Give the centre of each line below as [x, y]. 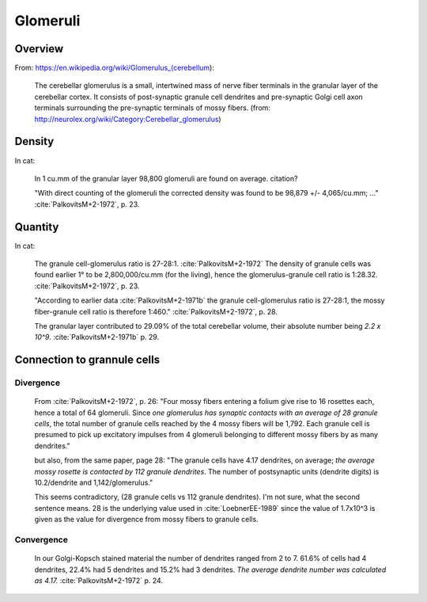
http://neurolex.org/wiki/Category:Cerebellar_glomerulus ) [128, 119]
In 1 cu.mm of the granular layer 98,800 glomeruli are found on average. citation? [166, 178]
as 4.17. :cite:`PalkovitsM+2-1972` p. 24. [99, 580]
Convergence [42, 539]
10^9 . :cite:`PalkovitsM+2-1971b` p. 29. [97, 337]
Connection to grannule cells [87, 360]
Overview [39, 49]
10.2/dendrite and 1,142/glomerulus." [94, 482]
